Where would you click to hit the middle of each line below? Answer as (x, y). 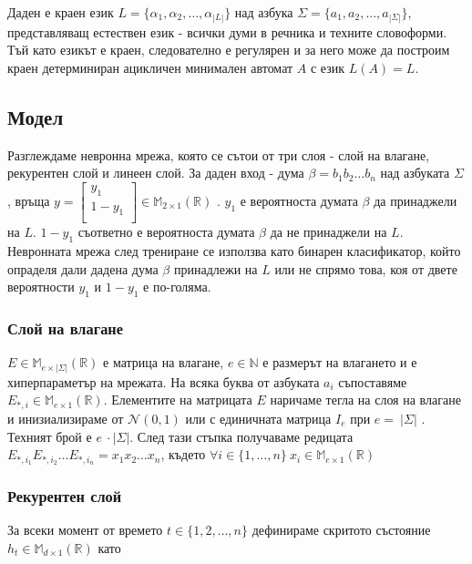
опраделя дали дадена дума (83, 268)
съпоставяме (373, 381)
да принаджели (416, 201)
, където (183, 454)
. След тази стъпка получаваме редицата (241, 436)
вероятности (41, 287)
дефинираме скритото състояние (341, 530)
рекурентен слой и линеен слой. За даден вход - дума (156, 173)
